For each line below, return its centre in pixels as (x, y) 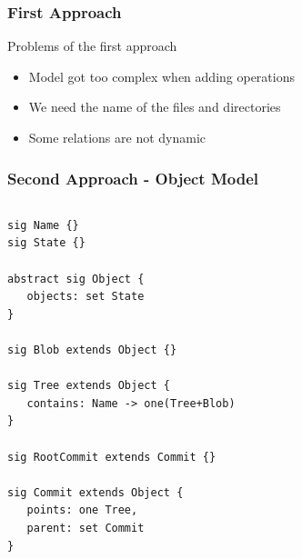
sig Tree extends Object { (89, 386)
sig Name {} (43, 225)
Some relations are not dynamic (117, 137)
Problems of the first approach (92, 46)
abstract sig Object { (76, 279)
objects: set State (86, 297)
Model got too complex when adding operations (161, 76)
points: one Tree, (82, 510)
